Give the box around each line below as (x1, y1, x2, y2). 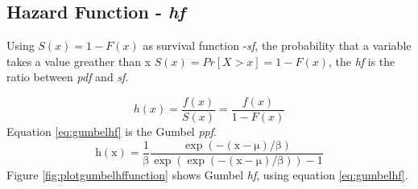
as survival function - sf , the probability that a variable (143, 37, 412, 54)
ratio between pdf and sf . (6, 68, 129, 85)
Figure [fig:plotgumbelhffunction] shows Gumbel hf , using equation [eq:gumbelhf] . (6, 166, 408, 183)
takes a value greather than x (6, 52, 151, 69)
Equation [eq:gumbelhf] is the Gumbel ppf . (6, 123, 217, 140)
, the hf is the (328, 52, 395, 69)
